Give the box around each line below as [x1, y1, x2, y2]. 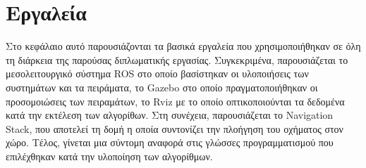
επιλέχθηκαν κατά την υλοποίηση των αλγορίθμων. [6, 148, 213, 163]
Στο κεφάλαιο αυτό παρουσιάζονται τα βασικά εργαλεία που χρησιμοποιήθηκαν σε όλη [6, 39, 361, 53]
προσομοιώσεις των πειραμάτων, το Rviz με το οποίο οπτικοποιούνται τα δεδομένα [6, 93, 345, 108]
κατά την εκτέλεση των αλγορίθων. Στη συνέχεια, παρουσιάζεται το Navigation [6, 108, 334, 122]
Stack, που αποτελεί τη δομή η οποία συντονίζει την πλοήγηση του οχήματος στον [6, 121, 343, 136]
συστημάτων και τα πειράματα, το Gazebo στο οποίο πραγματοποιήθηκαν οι [6, 79, 318, 94]
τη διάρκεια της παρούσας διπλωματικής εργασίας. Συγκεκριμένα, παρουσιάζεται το [6, 52, 348, 67]
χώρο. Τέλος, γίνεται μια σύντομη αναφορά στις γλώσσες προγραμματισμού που [6, 135, 334, 150]
